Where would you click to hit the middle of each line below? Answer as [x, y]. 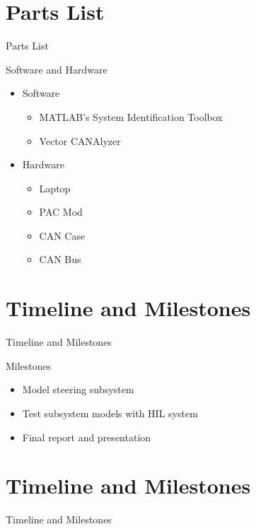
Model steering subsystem [78, 389]
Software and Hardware [57, 69]
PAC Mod [61, 212]
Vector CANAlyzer [80, 140]
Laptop [55, 188]
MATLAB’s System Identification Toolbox [131, 116]
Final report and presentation [87, 437]
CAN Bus [60, 259]
